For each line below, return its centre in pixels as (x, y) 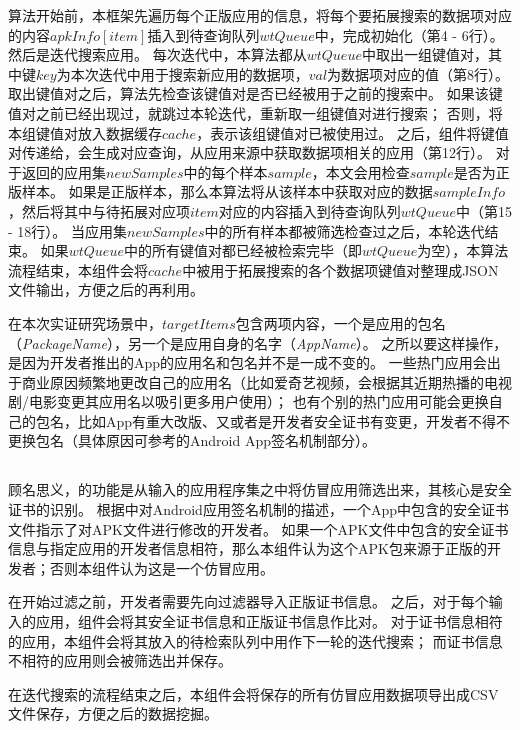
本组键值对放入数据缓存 (85, 132)
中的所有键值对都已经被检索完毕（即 (242, 250)
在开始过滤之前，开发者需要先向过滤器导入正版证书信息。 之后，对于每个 (248, 601)
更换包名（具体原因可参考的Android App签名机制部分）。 (192, 440)
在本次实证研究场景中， (85, 322)
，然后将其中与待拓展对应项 (99, 210)
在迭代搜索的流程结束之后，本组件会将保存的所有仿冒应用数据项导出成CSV (253, 693)
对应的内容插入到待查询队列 (309, 210)
